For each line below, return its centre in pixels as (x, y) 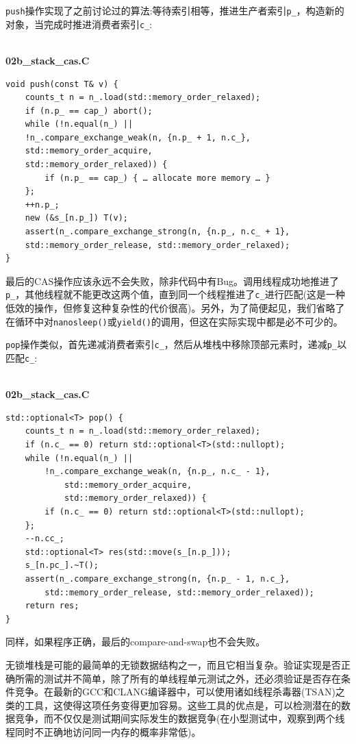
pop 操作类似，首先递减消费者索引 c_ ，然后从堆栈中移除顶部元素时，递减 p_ (171, 344)
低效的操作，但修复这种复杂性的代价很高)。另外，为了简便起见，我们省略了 (175, 308)
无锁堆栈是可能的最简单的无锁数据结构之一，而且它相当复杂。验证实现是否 (173, 664)
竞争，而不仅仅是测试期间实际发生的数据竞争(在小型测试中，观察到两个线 (180, 718)
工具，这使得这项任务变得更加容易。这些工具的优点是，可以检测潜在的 (182, 705)
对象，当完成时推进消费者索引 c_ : (79, 24)
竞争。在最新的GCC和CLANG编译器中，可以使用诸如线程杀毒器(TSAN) (175, 692)
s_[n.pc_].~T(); (62, 566)
